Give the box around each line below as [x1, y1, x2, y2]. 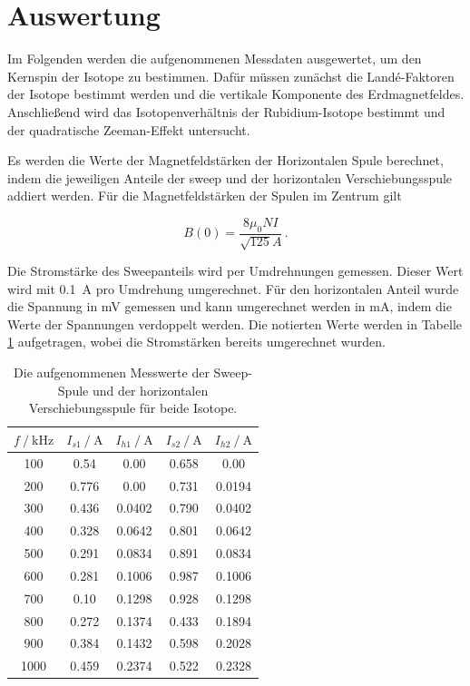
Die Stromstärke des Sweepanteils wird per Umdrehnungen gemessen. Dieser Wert [7, 261, 464, 280]
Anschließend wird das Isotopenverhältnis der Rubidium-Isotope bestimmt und [7, 102, 446, 121]
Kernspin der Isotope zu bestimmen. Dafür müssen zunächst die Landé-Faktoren [7, 66, 455, 85]
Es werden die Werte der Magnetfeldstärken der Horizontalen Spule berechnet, [7, 151, 444, 170]
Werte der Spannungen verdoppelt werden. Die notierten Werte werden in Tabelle [7, 314, 463, 333]
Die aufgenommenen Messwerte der [14, 363, 210, 382]
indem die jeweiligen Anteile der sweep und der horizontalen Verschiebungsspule [7, 168, 453, 187]
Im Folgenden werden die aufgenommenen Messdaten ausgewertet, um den [7, 49, 422, 68]
